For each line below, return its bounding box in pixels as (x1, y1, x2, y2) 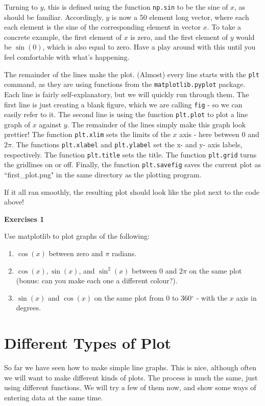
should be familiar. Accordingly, (4, 11, 104, 22)
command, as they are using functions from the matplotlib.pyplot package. (4, 79, 246, 89)
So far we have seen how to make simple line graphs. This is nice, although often (4, 362, 256, 373)
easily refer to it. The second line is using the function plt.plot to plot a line (4, 109, 248, 120)
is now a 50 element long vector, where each (111, 11, 249, 22)
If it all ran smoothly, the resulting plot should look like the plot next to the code (4, 186, 260, 197)
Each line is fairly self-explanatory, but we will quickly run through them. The (4, 88, 249, 99)
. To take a (207, 21, 242, 32)
